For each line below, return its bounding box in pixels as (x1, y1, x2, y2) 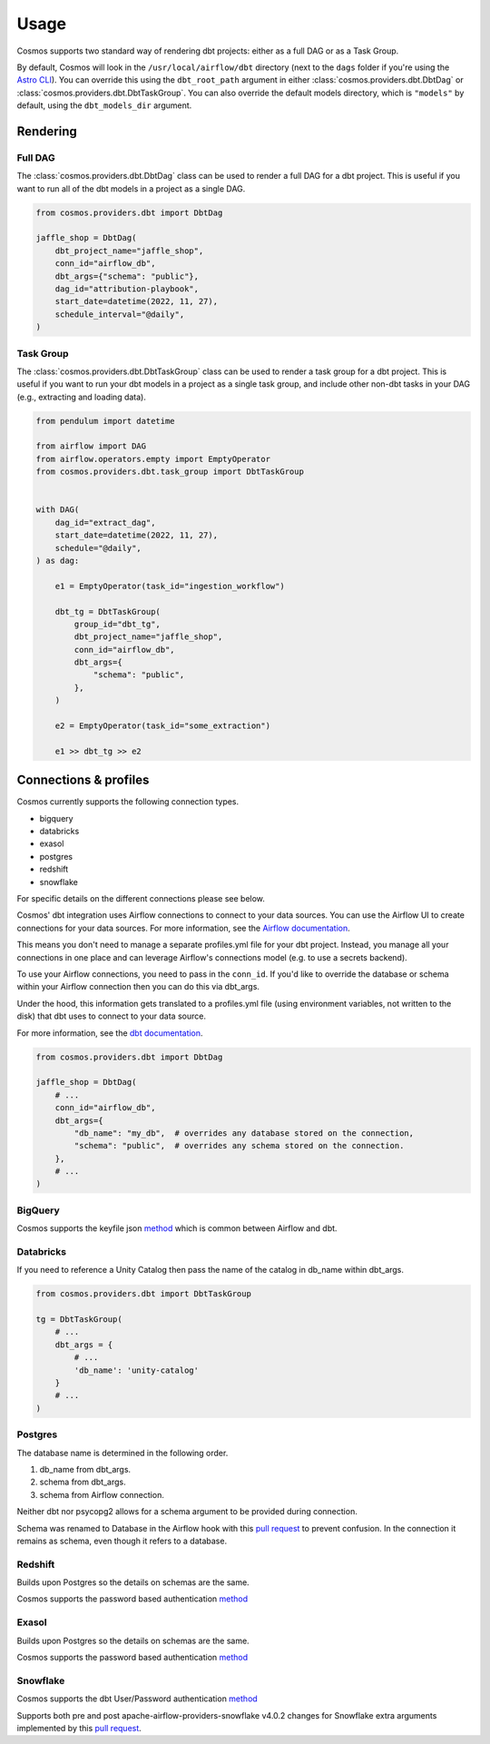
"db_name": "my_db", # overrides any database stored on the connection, (73, 1128, 415, 1138)
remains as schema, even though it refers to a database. (16, 1535, 227, 1546)
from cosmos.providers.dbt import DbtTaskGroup (35, 1289, 251, 1299)
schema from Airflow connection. (39, 1489, 165, 1500)
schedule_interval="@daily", (54, 309, 185, 320)
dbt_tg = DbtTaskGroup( (54, 606, 161, 616)
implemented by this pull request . (16, 1722, 142, 1733)
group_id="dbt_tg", (73, 618, 161, 629)
